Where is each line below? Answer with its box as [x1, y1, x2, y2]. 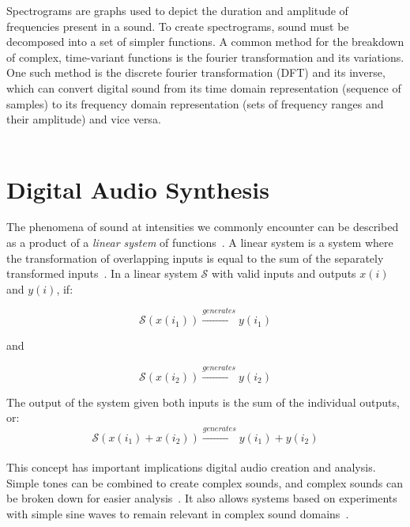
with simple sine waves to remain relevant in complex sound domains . [6, 505, 349, 521]
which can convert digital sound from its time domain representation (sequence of [6, 79, 401, 96]
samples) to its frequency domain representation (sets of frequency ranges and [6, 95, 384, 112]
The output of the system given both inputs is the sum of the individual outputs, [6, 393, 400, 410]
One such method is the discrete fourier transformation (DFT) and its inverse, [6, 64, 386, 81]
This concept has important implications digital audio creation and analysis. [6, 459, 376, 476]
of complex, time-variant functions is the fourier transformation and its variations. [6, 48, 404, 65]
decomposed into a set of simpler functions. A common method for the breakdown [6, 33, 404, 50]
